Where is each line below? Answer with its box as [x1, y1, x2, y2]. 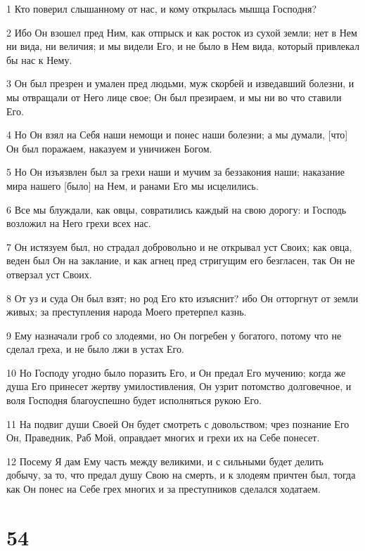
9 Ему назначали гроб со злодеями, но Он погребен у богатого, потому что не [6, 328, 342, 342]
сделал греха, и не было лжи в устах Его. [6, 342, 184, 356]
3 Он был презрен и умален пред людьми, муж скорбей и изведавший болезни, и [6, 76, 354, 91]
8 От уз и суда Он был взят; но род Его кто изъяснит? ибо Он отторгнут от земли [6, 290, 359, 305]
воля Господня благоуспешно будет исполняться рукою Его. [6, 393, 262, 408]
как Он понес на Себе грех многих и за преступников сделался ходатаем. [6, 481, 321, 496]
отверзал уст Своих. [6, 266, 92, 281]
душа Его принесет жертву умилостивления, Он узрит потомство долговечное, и [6, 379, 352, 394]
